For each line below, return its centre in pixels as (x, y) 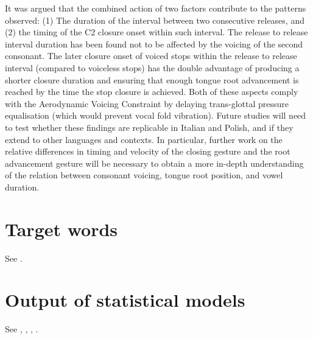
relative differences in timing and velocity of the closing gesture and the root (148, 151)
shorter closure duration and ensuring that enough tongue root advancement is (152, 79)
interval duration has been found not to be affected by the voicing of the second (154, 44)
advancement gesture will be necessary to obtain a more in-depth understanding (154, 163)
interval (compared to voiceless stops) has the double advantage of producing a (152, 67)
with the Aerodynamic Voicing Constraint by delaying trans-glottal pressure (147, 103)
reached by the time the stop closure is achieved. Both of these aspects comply (152, 92)
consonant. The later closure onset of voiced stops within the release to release (151, 56)
